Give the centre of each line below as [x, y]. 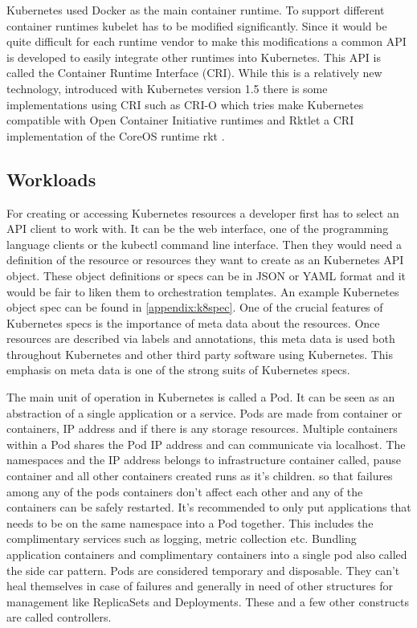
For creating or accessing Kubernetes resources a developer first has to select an [203, 212]
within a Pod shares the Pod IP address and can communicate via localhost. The [206, 444]
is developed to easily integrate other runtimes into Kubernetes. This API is [194, 57]
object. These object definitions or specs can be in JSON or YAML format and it [206, 275]
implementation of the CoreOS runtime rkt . [116, 135]
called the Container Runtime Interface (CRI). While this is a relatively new [194, 73]
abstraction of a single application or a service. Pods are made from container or [204, 412]
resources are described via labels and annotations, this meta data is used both [201, 338]
